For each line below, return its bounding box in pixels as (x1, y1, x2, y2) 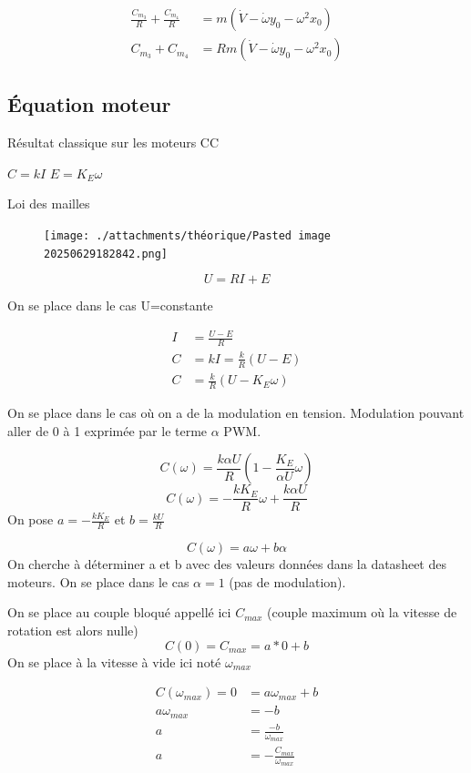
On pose (7, 510, 54, 529)
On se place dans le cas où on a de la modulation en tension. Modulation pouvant (7, 403, 465, 422)
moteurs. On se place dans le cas (7, 572, 189, 591)
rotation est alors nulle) (7, 620, 138, 639)
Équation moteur (7, 90, 171, 118)
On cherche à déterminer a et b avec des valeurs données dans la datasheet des (7, 554, 446, 574)
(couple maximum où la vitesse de (266, 603, 457, 622)
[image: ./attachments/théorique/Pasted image (44, 229, 331, 243)
